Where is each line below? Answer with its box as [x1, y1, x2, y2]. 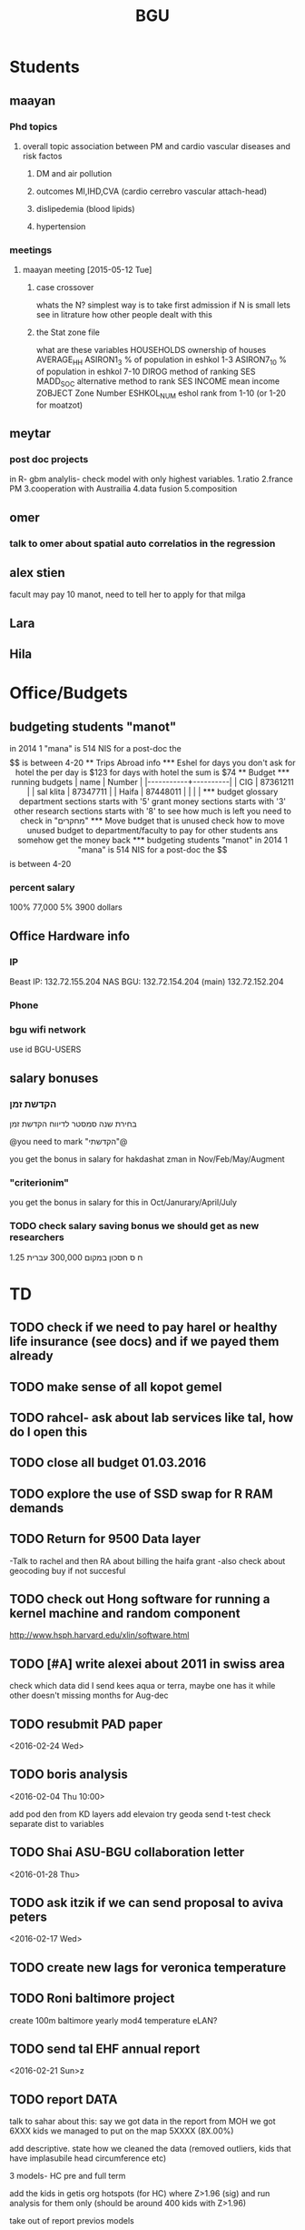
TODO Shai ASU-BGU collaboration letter [9, 1844, 245, 1861]
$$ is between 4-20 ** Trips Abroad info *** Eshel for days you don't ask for [9, 757, 296, 769]
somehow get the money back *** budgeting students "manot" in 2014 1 [17, 834, 288, 846]
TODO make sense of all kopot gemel [9, 1379, 222, 1395]
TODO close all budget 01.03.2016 [9, 1455, 207, 1470]
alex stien [9, 565, 65, 580]
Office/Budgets [9, 683, 129, 703]
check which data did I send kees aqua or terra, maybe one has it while [9, 1680, 276, 1691]
